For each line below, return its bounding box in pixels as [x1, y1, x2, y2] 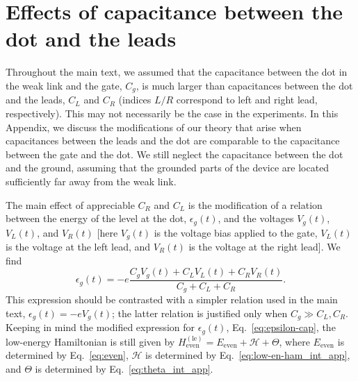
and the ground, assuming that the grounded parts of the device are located [6, 160, 329, 175]
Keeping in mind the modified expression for [6, 320, 195, 335]
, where [279, 334, 310, 348]
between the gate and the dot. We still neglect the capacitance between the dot [6, 146, 343, 161]
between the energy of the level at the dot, [6, 211, 187, 226]
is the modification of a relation [188, 197, 323, 212]
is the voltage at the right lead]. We [188, 239, 341, 254]
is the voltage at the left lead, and [6, 239, 151, 254]
